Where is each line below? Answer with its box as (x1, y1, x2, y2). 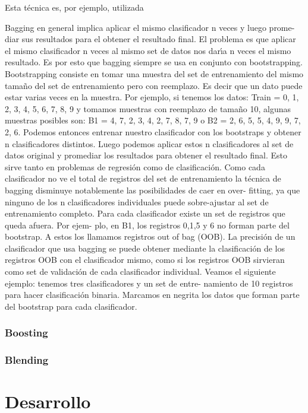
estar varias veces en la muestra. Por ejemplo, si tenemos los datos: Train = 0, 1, (5, 91, 299, 103)
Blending (5, 352, 49, 367)
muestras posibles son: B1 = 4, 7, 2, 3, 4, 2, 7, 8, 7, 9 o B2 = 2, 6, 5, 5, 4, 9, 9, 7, (5, 114, 301, 126)
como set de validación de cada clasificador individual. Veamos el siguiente (5, 265, 276, 278)
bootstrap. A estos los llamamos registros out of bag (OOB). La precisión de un (5, 230, 296, 243)
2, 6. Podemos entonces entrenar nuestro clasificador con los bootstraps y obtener (5, 125, 301, 138)
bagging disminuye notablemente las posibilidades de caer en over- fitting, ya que (5, 183, 300, 196)
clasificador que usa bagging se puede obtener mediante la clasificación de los (5, 242, 285, 254)
